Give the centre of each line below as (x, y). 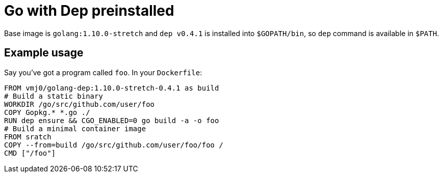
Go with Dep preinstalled (89, 11)
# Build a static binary (54, 96)
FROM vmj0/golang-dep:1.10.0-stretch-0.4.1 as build (112, 88)
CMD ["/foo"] (30, 153)
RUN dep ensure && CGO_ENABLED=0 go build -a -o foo (112, 120)
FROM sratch (28, 137)
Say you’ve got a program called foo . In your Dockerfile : (103, 72)
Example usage (44, 53)
